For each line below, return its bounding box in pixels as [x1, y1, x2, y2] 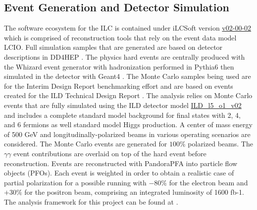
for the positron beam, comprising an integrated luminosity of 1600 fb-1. [24, 187, 244, 197]
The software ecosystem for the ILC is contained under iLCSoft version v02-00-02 [4, 23, 252, 33]
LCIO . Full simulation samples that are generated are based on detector [4, 42, 223, 52]
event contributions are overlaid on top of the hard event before [13, 148, 206, 158]
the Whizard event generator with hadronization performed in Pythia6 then [4, 61, 234, 71]
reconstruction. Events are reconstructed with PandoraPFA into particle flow [4, 158, 238, 168]
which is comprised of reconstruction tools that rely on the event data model [4, 32, 237, 42]
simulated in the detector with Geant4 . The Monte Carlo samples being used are [4, 71, 251, 81]
